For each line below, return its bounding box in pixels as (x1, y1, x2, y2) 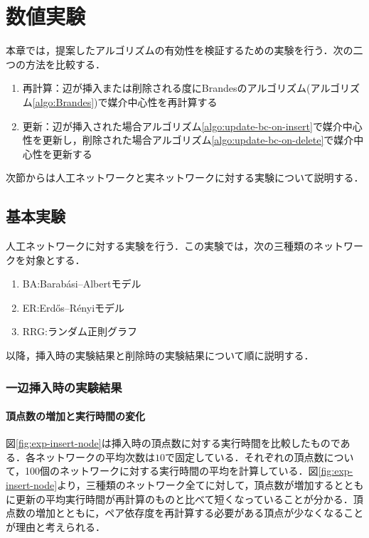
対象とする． (25, 252, 85, 267)
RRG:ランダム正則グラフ (22, 324, 137, 339)
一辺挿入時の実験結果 (6, 378, 122, 396)
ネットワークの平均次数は (35, 449, 155, 464)
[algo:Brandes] (32, 94, 95, 109)
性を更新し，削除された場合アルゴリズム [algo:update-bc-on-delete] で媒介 (22, 132, 354, 147)
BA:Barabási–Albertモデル (22, 276, 141, 291)
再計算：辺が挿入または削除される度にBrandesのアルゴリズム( (22, 80, 311, 95)
